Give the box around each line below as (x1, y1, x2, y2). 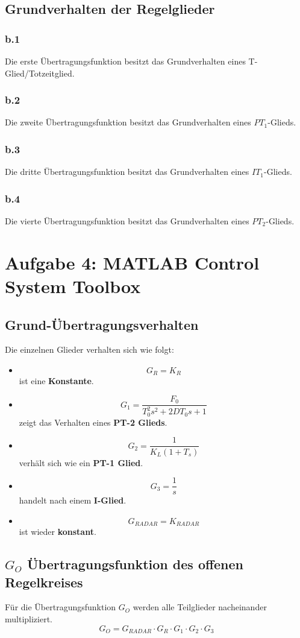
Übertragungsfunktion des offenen (27, 555, 244, 573)
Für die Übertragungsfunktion (5, 601, 116, 613)
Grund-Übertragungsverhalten (5, 315, 199, 333)
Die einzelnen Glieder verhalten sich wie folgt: (5, 343, 174, 356)
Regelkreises (5, 572, 83, 591)
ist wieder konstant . (19, 525, 96, 538)
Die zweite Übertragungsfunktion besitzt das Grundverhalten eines (5, 116, 251, 128)
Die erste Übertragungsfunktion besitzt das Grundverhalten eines (5, 55, 246, 67)
